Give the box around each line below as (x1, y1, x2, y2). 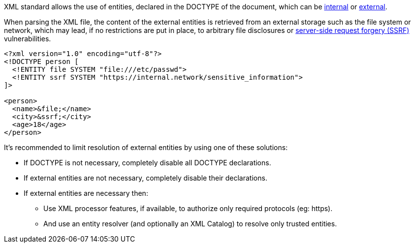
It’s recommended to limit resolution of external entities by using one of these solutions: (4, 143, 288, 152)
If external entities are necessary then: (24, 189, 148, 197)
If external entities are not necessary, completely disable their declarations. (24, 174, 267, 182)
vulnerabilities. (4, 34, 51, 43)
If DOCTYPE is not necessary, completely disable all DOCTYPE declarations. (24, 158, 271, 167)
